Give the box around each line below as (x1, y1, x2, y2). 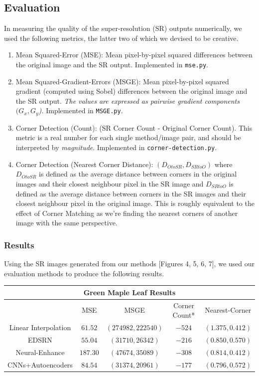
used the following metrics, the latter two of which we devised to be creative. (4, 32, 239, 43)
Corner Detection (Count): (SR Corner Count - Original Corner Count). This (15, 122, 253, 133)
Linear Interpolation (9, 322, 71, 333)
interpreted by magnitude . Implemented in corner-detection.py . (15, 142, 217, 153)
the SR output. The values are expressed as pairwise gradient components (15, 95, 240, 106)
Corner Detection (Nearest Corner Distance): (15, 159, 153, 169)
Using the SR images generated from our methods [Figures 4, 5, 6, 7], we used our (4, 258, 255, 269)
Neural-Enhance (15, 347, 65, 357)
